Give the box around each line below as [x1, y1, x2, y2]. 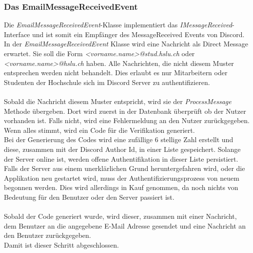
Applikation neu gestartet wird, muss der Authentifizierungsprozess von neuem [4, 172, 239, 183]
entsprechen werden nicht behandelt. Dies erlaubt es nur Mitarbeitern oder [4, 67, 228, 78]
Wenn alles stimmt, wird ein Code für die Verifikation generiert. [4, 125, 195, 135]
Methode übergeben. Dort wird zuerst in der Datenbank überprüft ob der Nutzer [4, 105, 246, 116]
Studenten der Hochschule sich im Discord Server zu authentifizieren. [4, 77, 210, 87]
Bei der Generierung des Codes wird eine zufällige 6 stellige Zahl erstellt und [4, 134, 234, 145]
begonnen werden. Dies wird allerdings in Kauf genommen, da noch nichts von [4, 182, 238, 192]
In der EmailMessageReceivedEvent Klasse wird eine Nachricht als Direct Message [4, 39, 248, 49]
